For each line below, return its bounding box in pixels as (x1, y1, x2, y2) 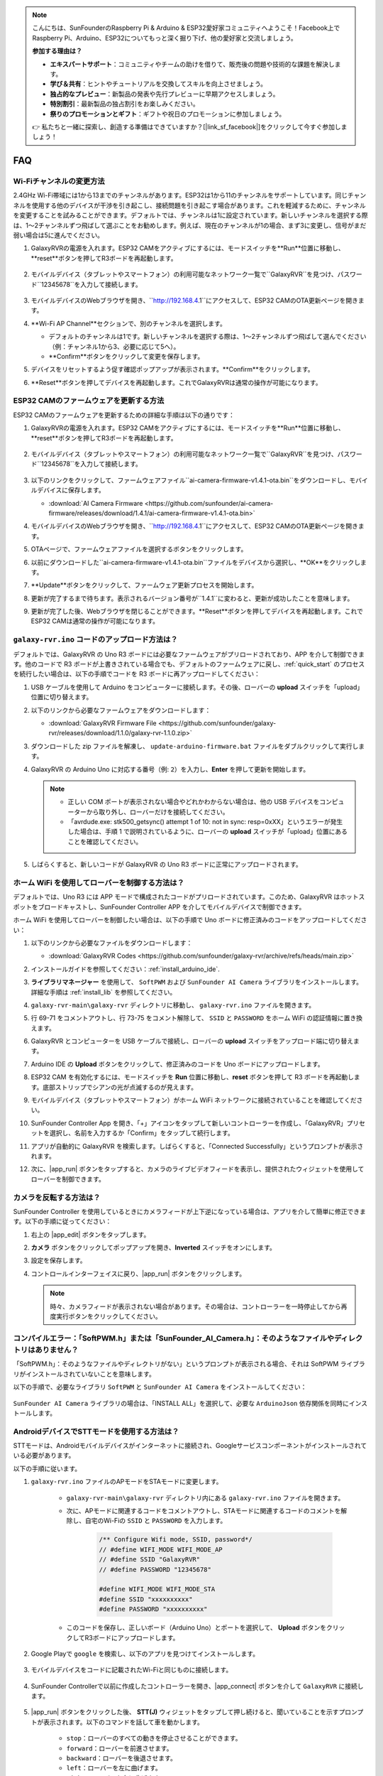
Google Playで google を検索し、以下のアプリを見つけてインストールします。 (30, 1649, 259, 1658)
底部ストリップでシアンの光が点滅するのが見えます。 (43, 1083, 198, 1091)
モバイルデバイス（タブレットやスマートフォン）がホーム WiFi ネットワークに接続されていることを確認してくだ (30, 1096, 357, 1105)
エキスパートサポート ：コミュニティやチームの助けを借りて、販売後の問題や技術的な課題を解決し (50, 60, 335, 68)
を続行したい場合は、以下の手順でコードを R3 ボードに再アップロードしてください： (13, 670, 260, 678)
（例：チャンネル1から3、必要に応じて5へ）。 (48, 342, 180, 351)
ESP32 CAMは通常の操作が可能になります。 (30, 617, 160, 625)
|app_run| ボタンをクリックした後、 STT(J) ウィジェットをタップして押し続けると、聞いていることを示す (30, 1708, 339, 1716)
